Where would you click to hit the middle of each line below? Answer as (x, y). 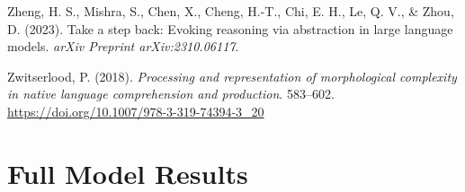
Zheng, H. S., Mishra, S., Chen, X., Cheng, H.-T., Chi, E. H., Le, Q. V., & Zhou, (231, 11)
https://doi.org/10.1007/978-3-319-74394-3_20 (136, 111)
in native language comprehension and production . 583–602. (171, 94)
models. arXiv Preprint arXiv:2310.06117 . (123, 46)
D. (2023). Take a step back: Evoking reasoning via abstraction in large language (230, 28)
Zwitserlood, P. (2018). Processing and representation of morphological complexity (232, 76)
